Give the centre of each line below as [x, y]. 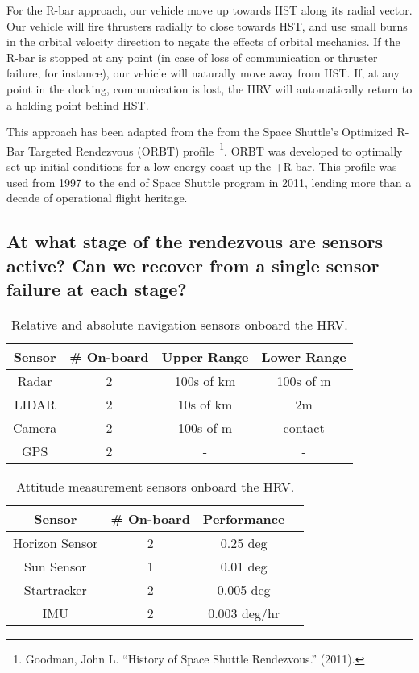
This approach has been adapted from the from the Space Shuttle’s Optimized [200, 132]
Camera [35, 427]
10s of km [205, 404]
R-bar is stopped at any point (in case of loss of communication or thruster [192, 57]
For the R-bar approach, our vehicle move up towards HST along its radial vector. [209, 10]
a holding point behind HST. [78, 104]
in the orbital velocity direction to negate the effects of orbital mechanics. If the [203, 42]
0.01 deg [244, 566]
